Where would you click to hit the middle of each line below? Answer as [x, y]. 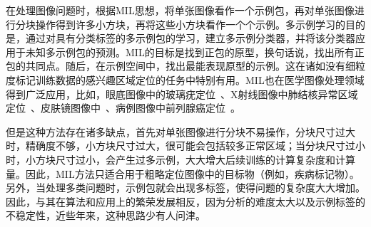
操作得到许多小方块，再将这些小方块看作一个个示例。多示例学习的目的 [200, 24]
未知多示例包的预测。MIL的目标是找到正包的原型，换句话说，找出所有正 [195, 52]
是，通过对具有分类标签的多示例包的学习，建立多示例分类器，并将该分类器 [181, 38]
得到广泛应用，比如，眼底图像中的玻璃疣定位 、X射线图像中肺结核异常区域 [182, 94]
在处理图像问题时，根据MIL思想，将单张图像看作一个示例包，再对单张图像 [180, 10]
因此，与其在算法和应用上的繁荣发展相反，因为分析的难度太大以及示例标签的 [185, 201]
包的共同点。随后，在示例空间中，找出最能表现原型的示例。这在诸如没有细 [181, 66]
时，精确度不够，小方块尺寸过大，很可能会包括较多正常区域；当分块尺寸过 [181, 146]
